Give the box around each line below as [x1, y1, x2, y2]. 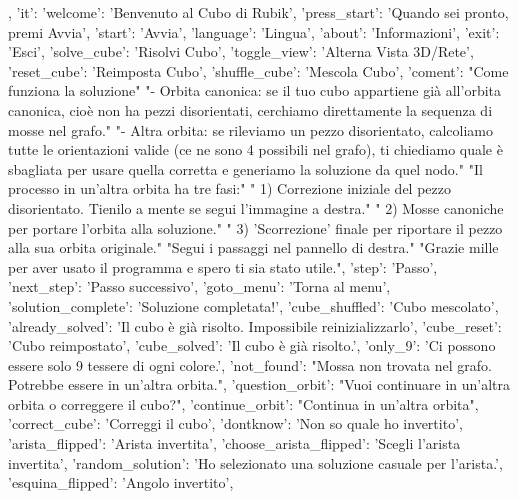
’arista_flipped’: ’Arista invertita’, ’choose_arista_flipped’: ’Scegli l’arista [8, 433, 461, 454]
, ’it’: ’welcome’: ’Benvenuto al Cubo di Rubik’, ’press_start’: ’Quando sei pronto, [8, 2, 509, 22]
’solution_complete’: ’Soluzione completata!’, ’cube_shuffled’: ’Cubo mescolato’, [8, 295, 499, 316]
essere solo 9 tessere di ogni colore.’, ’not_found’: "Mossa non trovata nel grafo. [8, 354, 492, 375]
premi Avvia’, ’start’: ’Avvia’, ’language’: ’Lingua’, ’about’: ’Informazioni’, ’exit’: [8, 21, 500, 42]
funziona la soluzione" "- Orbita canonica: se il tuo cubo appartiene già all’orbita [8, 80, 502, 101]
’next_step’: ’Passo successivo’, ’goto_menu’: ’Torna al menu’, [8, 276, 391, 297]
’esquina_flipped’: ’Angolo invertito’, [8, 472, 234, 493]
